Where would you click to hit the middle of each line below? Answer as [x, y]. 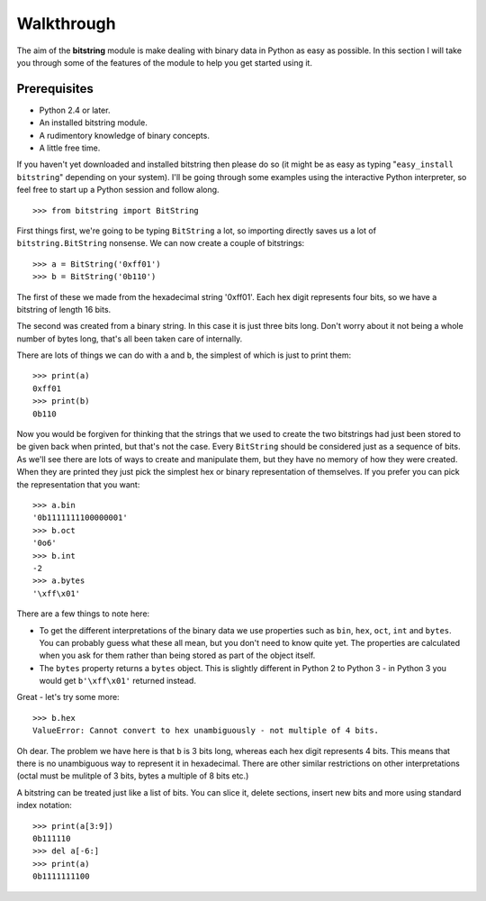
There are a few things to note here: [83, 614]
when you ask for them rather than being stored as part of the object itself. [177, 655]
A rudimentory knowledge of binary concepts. [125, 135]
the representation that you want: [78, 484]
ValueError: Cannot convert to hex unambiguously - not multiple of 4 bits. [206, 731]
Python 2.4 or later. [75, 110]
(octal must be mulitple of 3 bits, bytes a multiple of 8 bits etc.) [133, 776]
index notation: [44, 805]
